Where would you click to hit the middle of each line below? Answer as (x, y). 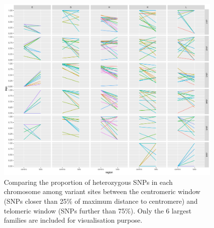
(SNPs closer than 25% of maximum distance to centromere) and (101, 201)
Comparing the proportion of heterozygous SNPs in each (89, 182)
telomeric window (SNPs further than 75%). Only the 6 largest (98, 210)
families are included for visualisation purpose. (73, 220)
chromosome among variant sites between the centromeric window (102, 191)
